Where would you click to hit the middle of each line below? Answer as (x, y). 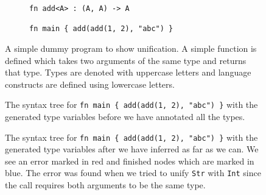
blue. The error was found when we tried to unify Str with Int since (133, 173)
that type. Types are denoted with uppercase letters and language (128, 72)
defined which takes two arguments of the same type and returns (126, 60)
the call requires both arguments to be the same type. (105, 185)
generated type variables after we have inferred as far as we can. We (132, 149)
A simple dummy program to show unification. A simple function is (131, 48)
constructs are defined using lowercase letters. (90, 84)
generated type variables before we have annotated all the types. (125, 116)
